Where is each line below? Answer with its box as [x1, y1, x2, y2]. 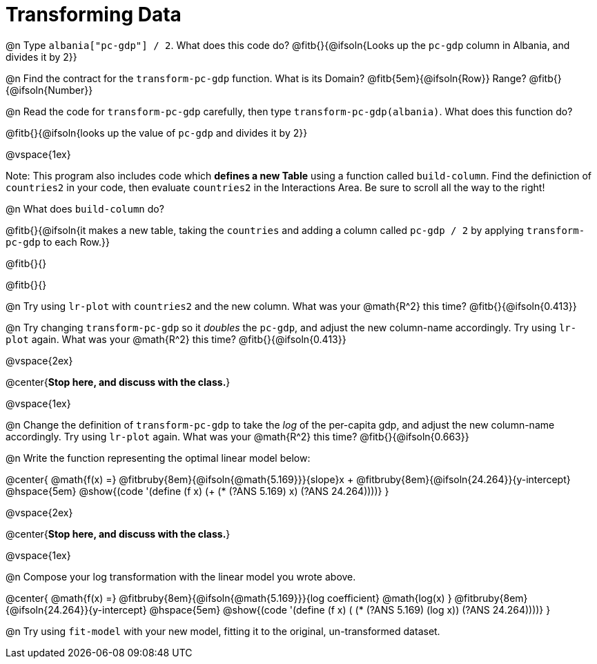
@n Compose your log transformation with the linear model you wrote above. [6, 570, 356, 583]
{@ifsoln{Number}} [6, 84, 93, 96]
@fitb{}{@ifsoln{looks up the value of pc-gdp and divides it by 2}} [6, 126, 308, 139]
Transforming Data [6, 3, 182, 26]
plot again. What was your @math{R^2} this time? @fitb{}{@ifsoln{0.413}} [6, 333, 346, 345]
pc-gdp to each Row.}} [6, 235, 110, 248]
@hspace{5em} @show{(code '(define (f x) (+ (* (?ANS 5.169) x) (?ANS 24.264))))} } [6, 485, 389, 497]
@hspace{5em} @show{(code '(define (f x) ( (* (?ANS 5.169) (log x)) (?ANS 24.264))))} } [149, 603, 551, 616]
